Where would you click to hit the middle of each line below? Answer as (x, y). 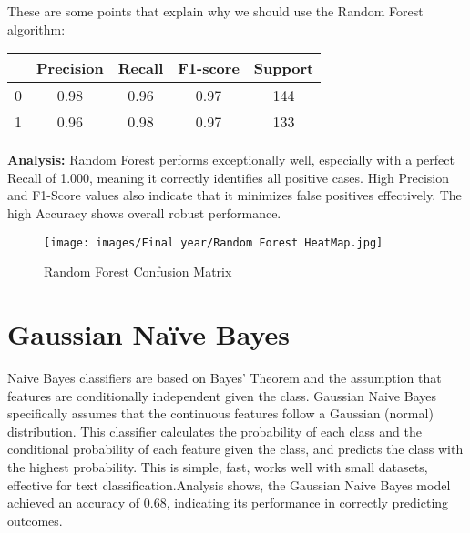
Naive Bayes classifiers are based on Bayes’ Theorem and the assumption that (225, 377)
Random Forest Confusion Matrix (138, 272)
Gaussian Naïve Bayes (149, 334)
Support (284, 68)
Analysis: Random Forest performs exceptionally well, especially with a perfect (231, 160)
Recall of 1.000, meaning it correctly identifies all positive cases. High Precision (229, 177)
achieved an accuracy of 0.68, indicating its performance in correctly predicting (228, 503)
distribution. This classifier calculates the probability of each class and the (215, 431)
